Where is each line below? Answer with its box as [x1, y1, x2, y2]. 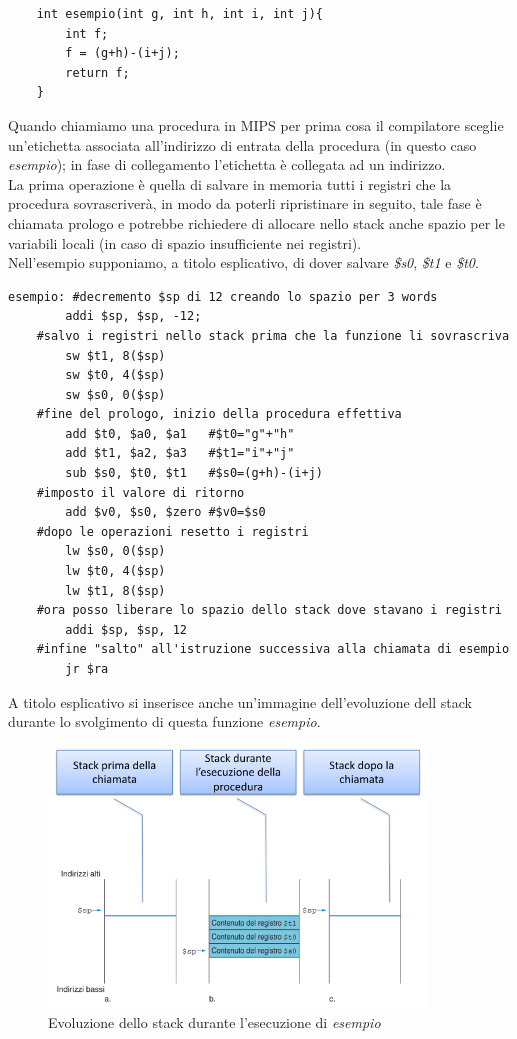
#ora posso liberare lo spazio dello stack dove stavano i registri [36, 603, 502, 618]
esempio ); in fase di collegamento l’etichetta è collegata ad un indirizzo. [8, 154, 446, 175]
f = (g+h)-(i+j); [65, 46, 180, 61]
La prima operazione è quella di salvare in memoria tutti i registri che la [8, 173, 452, 194]
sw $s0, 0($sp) [65, 387, 166, 402]
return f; [65, 65, 130, 80]
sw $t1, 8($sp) [65, 348, 166, 363]
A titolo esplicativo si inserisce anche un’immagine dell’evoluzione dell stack [8, 691, 472, 712]
